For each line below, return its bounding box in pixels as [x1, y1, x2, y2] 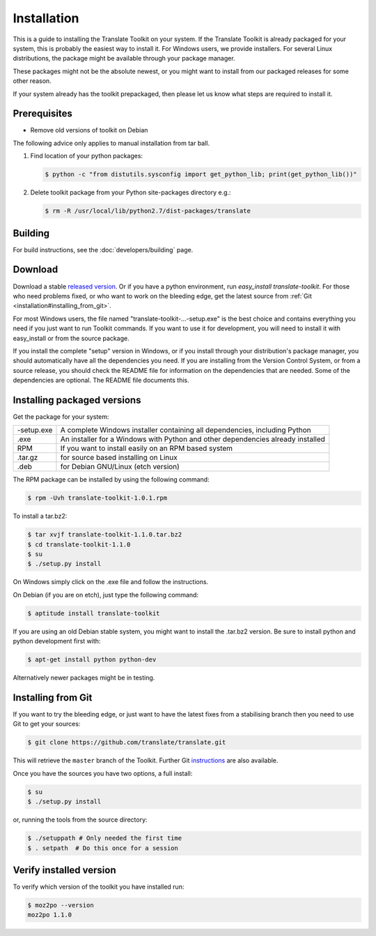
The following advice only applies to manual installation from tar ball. [13, 139, 210, 147]
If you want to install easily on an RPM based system [60, 443, 233, 453]
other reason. [13, 77, 52, 85]
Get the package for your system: [13, 412, 109, 421]
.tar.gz [17, 453, 38, 463]
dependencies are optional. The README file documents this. [13, 376, 189, 385]
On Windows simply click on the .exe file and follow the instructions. [13, 578, 209, 586]
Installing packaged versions [13, 394, 141, 406]
